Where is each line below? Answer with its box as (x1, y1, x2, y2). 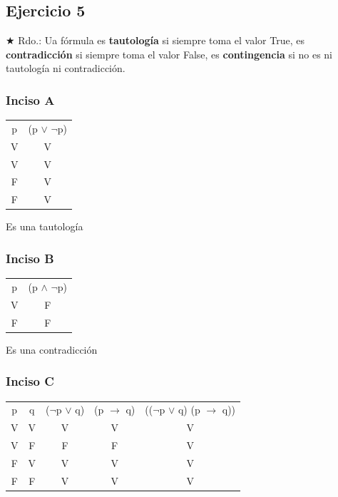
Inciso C (6, 372, 54, 390)
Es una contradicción (6, 342, 98, 357)
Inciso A (6, 91, 55, 108)
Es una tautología (6, 219, 83, 234)
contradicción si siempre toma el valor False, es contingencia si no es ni (6, 46, 332, 61)
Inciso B (6, 249, 54, 267)
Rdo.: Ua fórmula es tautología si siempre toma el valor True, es (18, 33, 304, 48)
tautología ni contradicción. (6, 61, 126, 76)
